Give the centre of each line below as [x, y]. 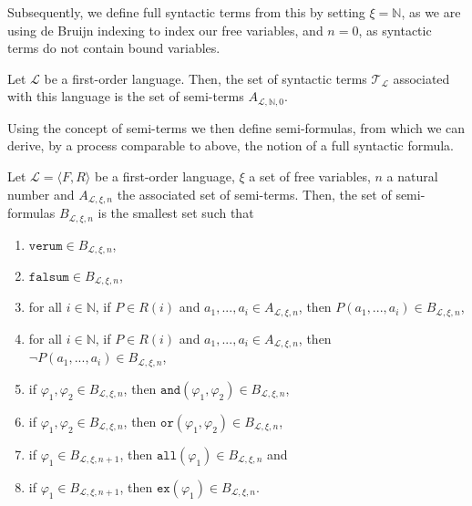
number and [41, 194]
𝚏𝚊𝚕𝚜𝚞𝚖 [49, 277]
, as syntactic [395, 30]
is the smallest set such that [176, 213]
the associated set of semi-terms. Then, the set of [254, 194]
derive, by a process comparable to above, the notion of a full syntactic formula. [231, 145]
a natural [412, 176]
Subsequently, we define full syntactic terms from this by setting [186, 12]
